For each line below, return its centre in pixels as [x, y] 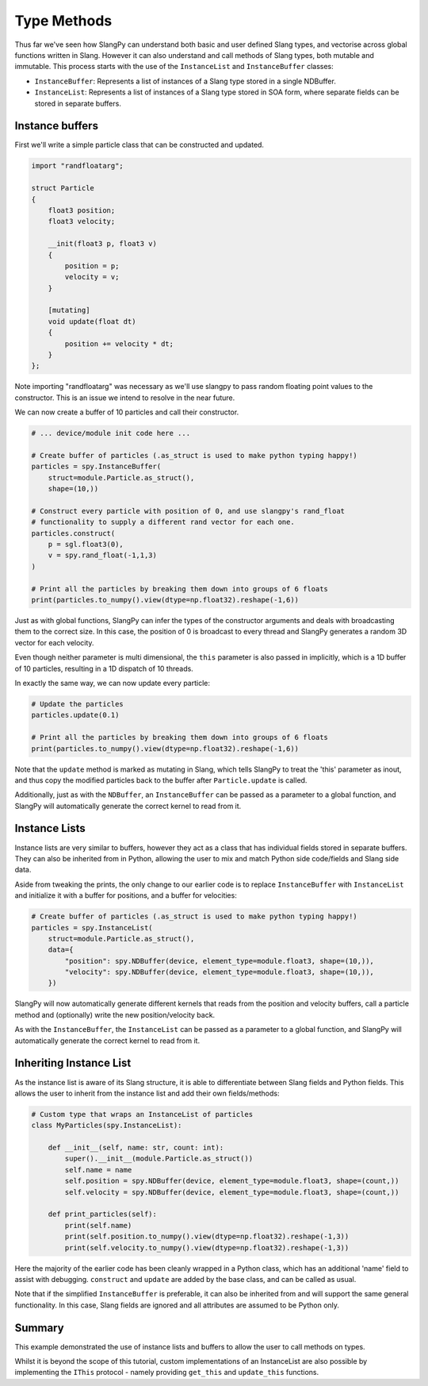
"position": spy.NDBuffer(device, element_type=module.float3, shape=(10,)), [219, 961]
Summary [39, 1328]
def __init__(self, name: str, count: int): [136, 1148]
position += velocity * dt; [119, 344]
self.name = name [98, 1170]
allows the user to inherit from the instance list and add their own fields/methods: [147, 1093]
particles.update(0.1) [75, 715]
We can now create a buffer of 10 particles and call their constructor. [127, 412]
